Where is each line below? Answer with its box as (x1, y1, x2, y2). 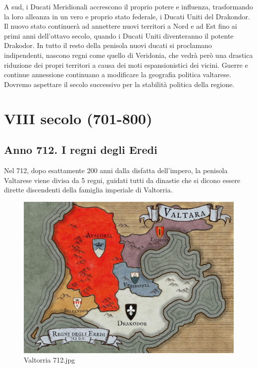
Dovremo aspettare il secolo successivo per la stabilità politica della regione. (4, 79, 235, 89)
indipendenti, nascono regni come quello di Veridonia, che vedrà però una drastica (4, 49, 253, 60)
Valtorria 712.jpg (24, 355, 75, 365)
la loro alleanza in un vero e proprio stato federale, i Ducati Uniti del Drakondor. (4, 11, 250, 21)
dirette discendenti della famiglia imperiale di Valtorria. (4, 184, 173, 195)
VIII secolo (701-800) (4, 108, 153, 128)
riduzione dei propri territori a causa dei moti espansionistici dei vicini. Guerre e (4, 59, 248, 70)
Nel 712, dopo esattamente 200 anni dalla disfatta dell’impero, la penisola (4, 165, 228, 175)
